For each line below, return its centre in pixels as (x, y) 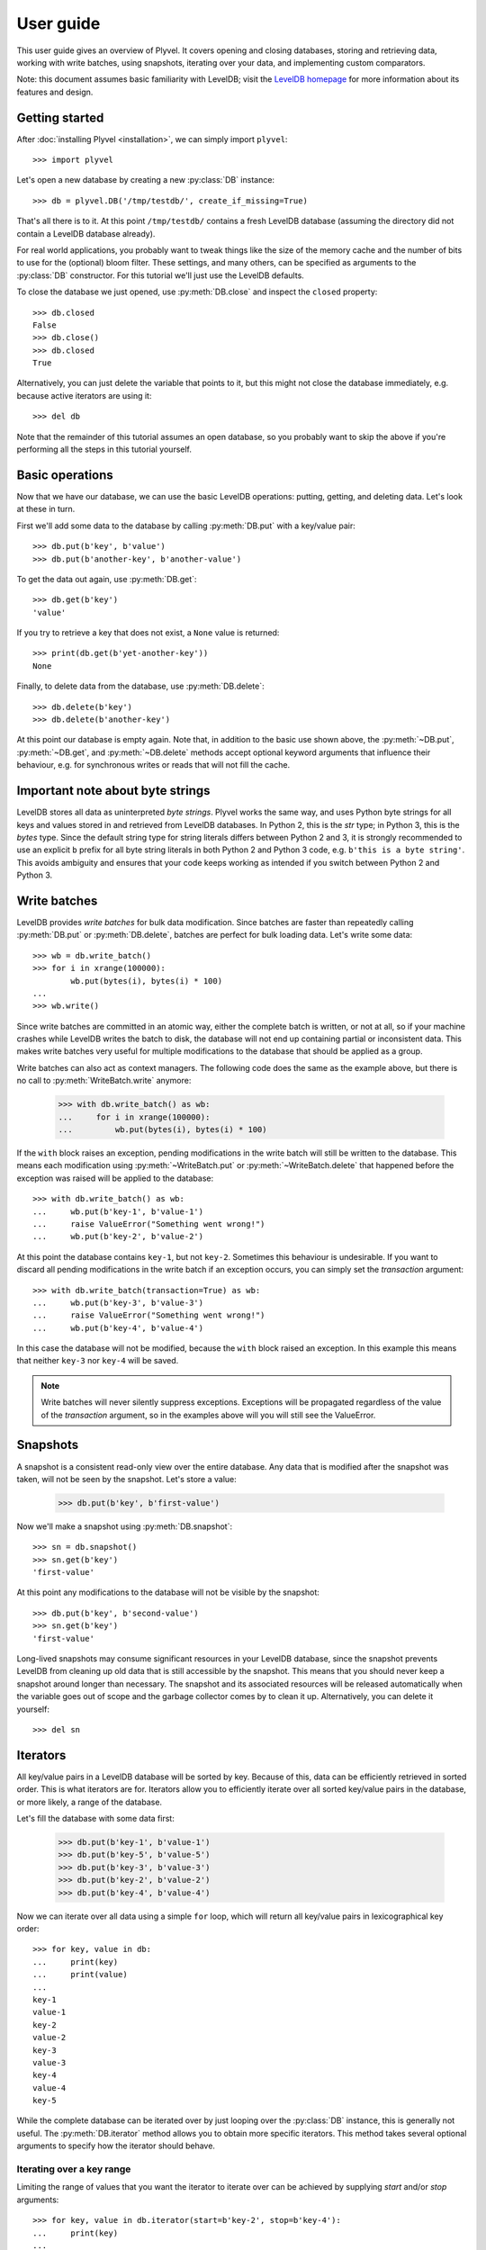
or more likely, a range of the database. (89, 1802)
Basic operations (65, 475)
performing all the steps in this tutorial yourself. (104, 449)
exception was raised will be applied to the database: (115, 1178)
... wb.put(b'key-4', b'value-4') (118, 1328)
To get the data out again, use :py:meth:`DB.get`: (107, 579)
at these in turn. (46, 509)
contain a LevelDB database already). (86, 233)
